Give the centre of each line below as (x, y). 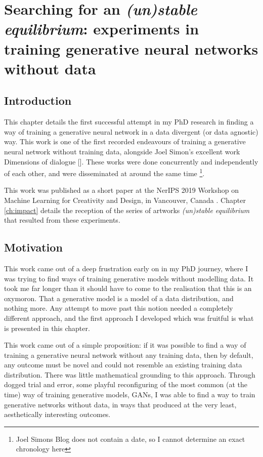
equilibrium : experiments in (102, 29)
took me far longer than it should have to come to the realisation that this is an (128, 288)
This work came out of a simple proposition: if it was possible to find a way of (125, 345)
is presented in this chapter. (47, 328)
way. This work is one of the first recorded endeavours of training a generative (125, 141)
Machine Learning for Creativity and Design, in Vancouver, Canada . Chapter (125, 200)
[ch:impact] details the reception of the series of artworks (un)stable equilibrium (127, 210)
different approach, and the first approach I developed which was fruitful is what (129, 318)
